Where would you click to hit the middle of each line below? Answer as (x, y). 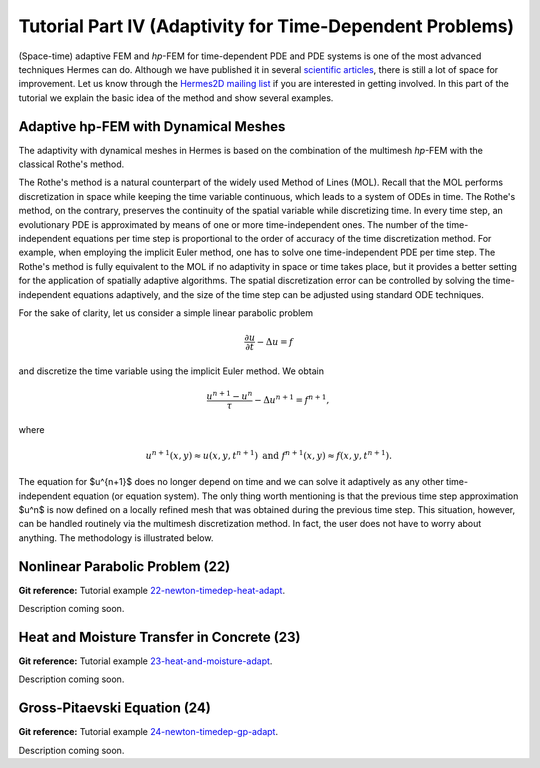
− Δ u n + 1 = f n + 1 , (291, 399)
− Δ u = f (275, 341)
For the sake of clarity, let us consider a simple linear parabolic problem (166, 312)
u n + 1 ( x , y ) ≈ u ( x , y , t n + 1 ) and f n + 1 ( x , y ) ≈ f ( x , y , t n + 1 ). (268, 454)
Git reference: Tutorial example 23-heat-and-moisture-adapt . (145, 661)
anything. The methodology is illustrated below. (116, 537)
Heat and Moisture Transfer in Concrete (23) (159, 636)
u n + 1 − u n (230, 395)
